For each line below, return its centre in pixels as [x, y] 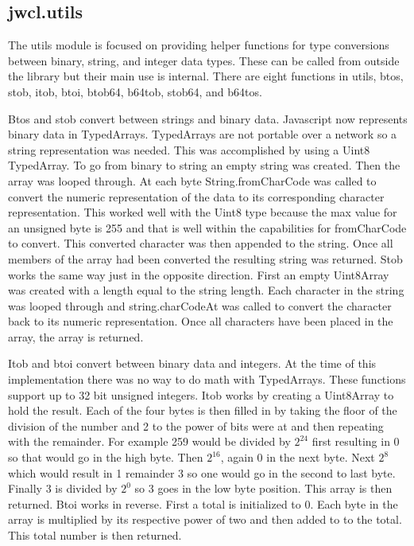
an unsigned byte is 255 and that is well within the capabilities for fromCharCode [207, 227]
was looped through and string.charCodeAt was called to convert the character [200, 305]
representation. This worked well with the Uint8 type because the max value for [203, 212]
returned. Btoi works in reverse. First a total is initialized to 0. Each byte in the [203, 503]
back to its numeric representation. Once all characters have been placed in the [201, 321]
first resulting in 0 [356, 441]
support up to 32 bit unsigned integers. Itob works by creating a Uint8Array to [201, 394]
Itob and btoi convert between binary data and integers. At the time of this [192, 363]
